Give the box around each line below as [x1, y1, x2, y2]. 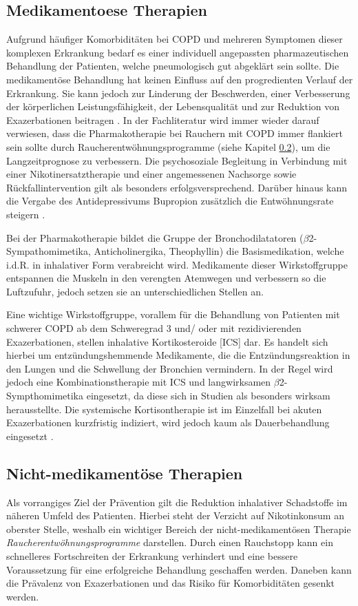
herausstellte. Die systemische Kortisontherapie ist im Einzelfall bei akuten [6, 401, 322, 416]
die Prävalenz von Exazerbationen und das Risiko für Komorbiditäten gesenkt [6, 576, 335, 590]
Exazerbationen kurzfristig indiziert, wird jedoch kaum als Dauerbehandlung [6, 415, 330, 430]
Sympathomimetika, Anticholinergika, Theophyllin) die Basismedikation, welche [6, 244, 344, 258]
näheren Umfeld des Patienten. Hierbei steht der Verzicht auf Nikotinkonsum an [6, 508, 344, 523]
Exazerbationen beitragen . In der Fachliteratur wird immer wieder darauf [6, 112, 319, 127]
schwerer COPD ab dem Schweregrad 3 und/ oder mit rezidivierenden [6, 321, 302, 335]
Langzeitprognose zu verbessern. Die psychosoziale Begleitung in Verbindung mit [6, 153, 348, 167]
